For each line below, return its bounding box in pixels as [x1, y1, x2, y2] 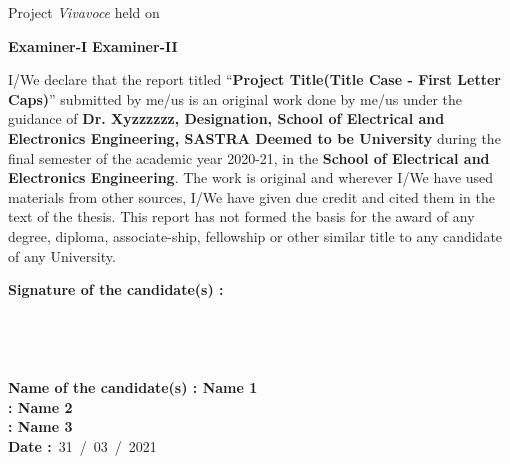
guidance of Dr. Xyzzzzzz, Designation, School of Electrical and [8, 108, 445, 129]
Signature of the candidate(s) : [8, 279, 224, 300]
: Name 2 [8, 396, 73, 417]
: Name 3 [8, 416, 73, 437]
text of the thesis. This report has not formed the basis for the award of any [8, 206, 475, 227]
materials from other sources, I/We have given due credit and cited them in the [8, 186, 495, 207]
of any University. [8, 245, 116, 266]
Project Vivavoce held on [8, 2, 160, 22]
